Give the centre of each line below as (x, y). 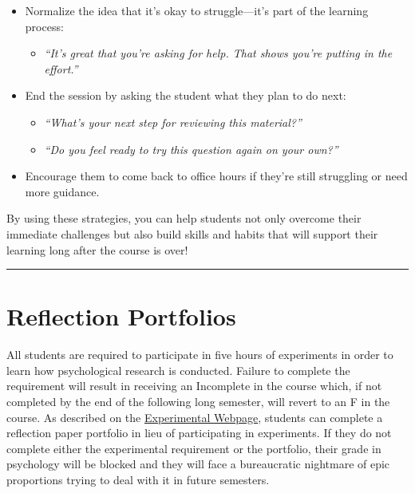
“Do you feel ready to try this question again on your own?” (191, 149)
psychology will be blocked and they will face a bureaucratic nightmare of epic (198, 464)
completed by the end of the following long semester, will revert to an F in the (198, 402)
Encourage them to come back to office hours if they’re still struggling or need (216, 176)
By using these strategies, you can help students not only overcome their (184, 218)
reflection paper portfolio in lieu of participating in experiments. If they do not (199, 433)
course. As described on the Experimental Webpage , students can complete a (195, 417)
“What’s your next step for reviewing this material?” (173, 122)
